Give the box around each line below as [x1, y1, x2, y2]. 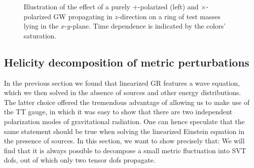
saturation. [24, 30, 57, 40]
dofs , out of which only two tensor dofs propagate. [4, 155, 156, 165]
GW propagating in [53, 11, 112, 21]
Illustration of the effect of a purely [24, 1, 130, 11]
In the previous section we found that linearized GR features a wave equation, [4, 77, 240, 88]
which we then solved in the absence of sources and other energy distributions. [4, 87, 241, 98]
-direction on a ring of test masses [118, 11, 220, 21]
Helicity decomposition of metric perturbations [4, 54, 250, 69]
